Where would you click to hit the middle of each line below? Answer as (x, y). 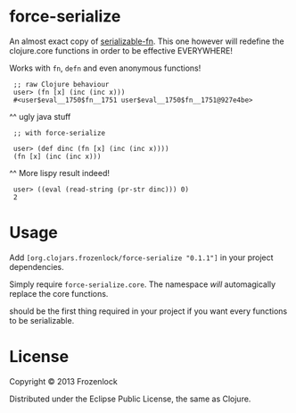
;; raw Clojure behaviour (61, 84)
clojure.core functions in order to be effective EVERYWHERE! (121, 50)
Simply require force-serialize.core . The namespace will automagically (143, 284)
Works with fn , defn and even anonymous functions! (105, 68)
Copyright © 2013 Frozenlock (63, 381)
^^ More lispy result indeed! (59, 173)
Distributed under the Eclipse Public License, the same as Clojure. (130, 399)
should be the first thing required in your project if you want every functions (148, 311)
